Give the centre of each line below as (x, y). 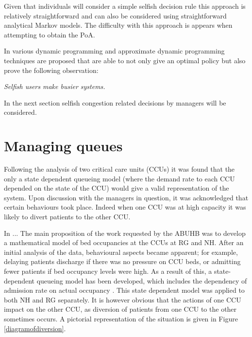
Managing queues (63, 146)
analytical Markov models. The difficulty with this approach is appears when (118, 25)
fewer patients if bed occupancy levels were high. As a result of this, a (108, 271)
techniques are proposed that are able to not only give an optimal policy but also (125, 60)
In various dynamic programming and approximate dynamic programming (114, 51)
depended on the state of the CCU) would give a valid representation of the (117, 188)
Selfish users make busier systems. (55, 86)
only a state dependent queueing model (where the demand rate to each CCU (119, 178)
